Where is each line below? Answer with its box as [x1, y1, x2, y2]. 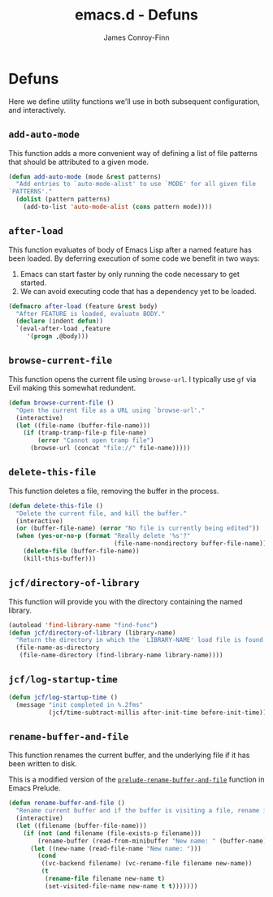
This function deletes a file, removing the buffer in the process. [8, 486, 219, 496]
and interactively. [8, 105, 67, 115]
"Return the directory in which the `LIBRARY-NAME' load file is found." [15, 636, 271, 644]
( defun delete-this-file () [8, 501, 104, 509]
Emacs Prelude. [8, 783, 61, 793]
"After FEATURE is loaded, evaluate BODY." [15, 310, 165, 318]
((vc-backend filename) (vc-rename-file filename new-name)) [41, 860, 253, 868]
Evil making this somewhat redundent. [8, 383, 136, 392]
